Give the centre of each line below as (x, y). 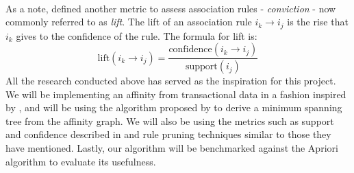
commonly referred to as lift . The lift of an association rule (129, 22)
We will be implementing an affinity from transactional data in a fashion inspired (176, 94)
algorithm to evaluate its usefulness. (81, 161)
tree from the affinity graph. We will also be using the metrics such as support (170, 120)
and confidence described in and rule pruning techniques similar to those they (168, 134)
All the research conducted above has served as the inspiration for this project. (171, 81)
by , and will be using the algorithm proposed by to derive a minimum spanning (174, 107)
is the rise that (318, 22)
